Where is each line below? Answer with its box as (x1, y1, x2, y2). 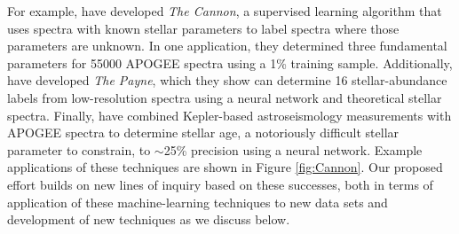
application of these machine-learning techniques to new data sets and (7, 192, 388, 211)
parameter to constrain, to (7, 140, 151, 159)
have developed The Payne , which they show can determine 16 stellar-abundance (7, 71, 447, 90)
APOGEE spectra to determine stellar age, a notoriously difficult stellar (7, 123, 400, 142)
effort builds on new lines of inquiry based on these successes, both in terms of (7, 175, 433, 193)
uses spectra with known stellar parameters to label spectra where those (7, 19, 400, 37)
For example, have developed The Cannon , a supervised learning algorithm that (7, 2, 442, 19)
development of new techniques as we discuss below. (7, 210, 290, 229)
